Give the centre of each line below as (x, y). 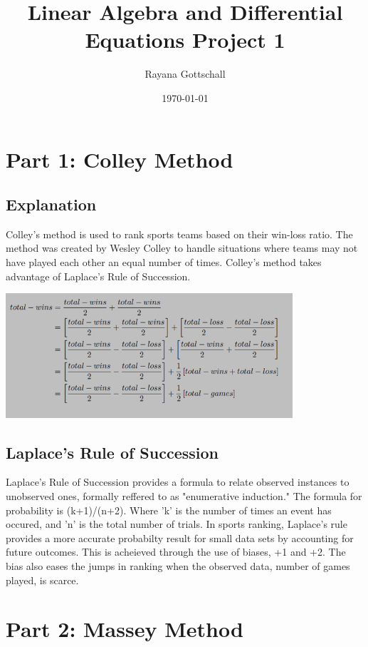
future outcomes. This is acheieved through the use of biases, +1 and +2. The (176, 552)
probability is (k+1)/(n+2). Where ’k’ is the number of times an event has (169, 510)
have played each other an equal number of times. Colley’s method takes (164, 262)
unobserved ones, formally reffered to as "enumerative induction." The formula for (184, 496)
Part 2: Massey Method (125, 629)
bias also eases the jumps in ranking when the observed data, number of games (178, 566)
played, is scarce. (42, 580)
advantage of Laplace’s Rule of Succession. (98, 276)
